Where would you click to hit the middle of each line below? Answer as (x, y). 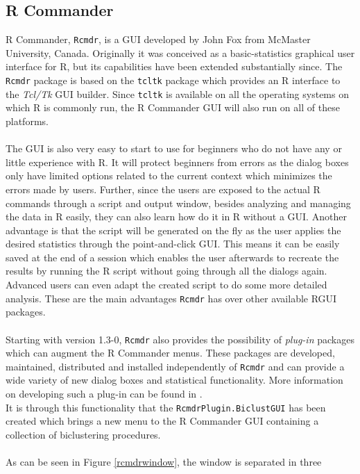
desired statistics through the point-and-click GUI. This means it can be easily (173, 244)
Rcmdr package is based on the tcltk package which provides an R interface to (173, 80)
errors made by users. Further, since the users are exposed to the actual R (163, 189)
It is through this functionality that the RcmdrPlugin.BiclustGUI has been (166, 407)
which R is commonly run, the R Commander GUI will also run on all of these (173, 107)
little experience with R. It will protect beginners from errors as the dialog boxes (177, 162)
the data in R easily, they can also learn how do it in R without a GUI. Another (176, 216)
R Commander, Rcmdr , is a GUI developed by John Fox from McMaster (158, 39)
